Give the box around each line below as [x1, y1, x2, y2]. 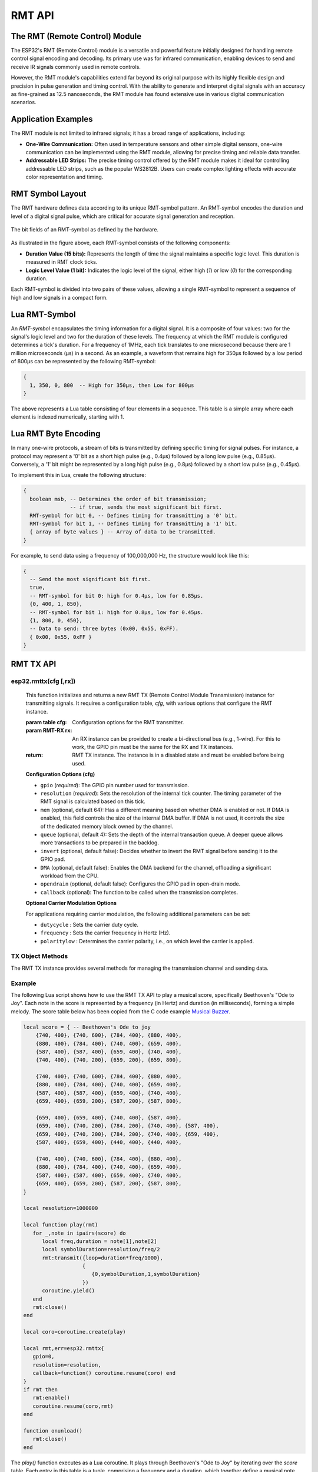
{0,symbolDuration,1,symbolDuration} [91, 1271, 201, 1278]
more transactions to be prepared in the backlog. [40, 839, 159, 846]
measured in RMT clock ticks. [25, 258, 98, 266]
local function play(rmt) [23, 1222, 98, 1228]
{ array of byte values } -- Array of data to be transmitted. [29, 529, 216, 535]
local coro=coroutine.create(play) [23, 1328, 126, 1335]
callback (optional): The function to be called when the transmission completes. [40, 888, 238, 896]
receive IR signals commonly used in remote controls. [11, 63, 141, 70]
